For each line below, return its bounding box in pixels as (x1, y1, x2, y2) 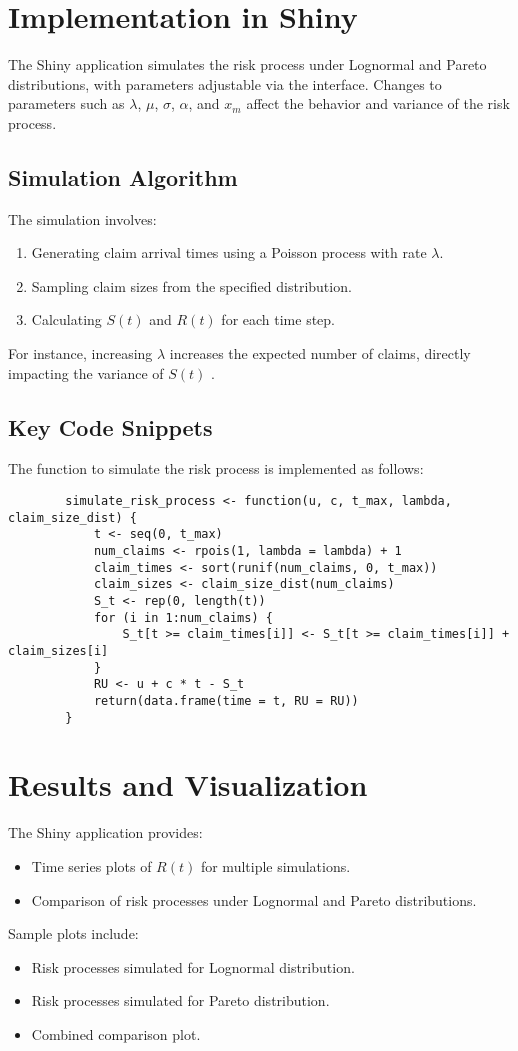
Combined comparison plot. (31, 1023, 201, 1044)
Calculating (31, 309, 102, 330)
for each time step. (221, 309, 336, 330)
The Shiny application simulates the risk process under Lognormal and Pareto (8, 54, 487, 75)
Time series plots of (31, 855, 152, 876)
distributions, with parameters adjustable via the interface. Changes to (8, 73, 442, 94)
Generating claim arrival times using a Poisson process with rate (31, 242, 427, 263)
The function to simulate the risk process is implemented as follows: (8, 458, 424, 479)
